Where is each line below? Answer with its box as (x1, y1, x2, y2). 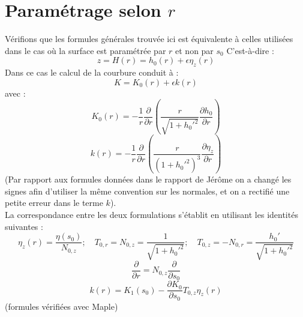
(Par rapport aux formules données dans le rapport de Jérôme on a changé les (5, 173, 292, 186)
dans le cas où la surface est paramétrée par (5, 44, 166, 56)
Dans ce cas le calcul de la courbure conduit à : (5, 66, 179, 79)
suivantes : (5, 220, 43, 232)
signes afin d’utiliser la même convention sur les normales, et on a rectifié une (5, 184, 290, 197)
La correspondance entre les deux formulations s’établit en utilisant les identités (5, 208, 298, 221)
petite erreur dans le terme (5, 196, 103, 209)
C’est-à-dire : (226, 44, 274, 56)
